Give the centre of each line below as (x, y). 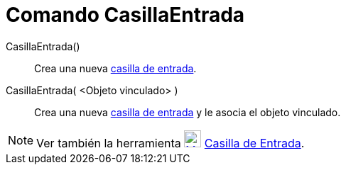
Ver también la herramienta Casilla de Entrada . (171, 143)
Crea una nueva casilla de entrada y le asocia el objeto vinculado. (188, 112)
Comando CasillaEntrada (125, 15)
